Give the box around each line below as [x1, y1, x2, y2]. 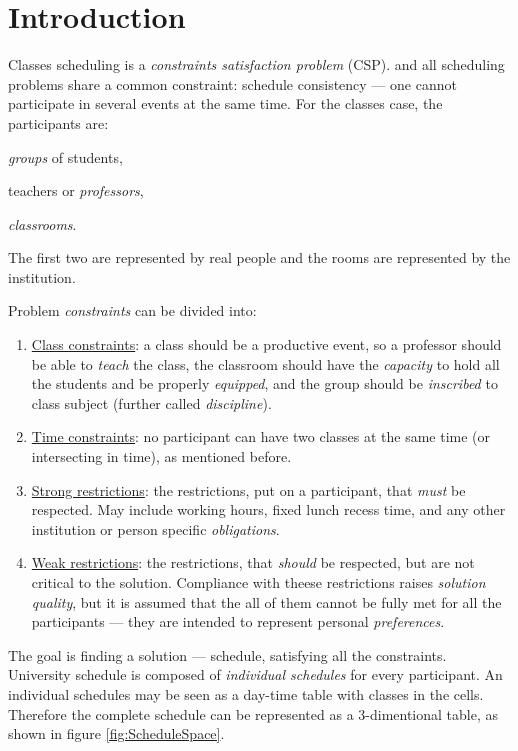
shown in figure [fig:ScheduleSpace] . [8, 723, 225, 744]
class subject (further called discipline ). [31, 392, 272, 413]
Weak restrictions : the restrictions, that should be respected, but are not [31, 552, 475, 573]
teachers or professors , [8, 180, 144, 201]
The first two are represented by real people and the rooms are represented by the [8, 247, 511, 268]
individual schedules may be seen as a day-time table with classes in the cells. [8, 683, 484, 704]
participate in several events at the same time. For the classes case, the [8, 93, 443, 114]
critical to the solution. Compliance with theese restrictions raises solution [31, 572, 486, 592]
